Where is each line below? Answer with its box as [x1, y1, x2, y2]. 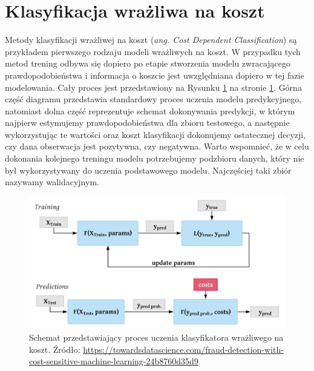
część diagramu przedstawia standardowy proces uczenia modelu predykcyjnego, [5, 93, 302, 105]
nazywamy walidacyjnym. [5, 176, 99, 188]
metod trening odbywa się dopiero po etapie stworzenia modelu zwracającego [5, 57, 291, 70]
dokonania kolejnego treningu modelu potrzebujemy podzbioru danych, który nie [5, 152, 304, 165]
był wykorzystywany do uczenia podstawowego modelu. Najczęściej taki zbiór [5, 163, 292, 176]
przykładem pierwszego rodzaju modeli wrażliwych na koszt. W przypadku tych [5, 45, 301, 57]
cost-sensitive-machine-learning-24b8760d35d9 [29, 355, 198, 367]
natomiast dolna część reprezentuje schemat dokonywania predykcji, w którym [5, 104, 295, 117]
